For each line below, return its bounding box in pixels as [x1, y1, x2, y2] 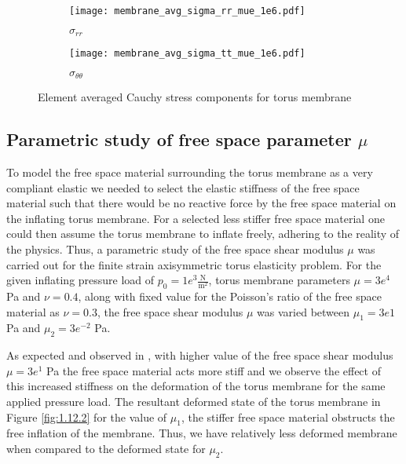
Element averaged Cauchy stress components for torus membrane [38, 89, 352, 105]
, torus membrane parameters [208, 272, 350, 288]
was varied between [257, 303, 350, 320]
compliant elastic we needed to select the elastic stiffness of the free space [6, 179, 360, 195]
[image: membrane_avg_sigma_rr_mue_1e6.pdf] [69, 5, 305, 16]
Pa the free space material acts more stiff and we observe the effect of [46, 362, 381, 378]
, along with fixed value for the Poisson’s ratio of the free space [78, 287, 382, 304]
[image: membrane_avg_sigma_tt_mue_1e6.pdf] [69, 48, 305, 60]
